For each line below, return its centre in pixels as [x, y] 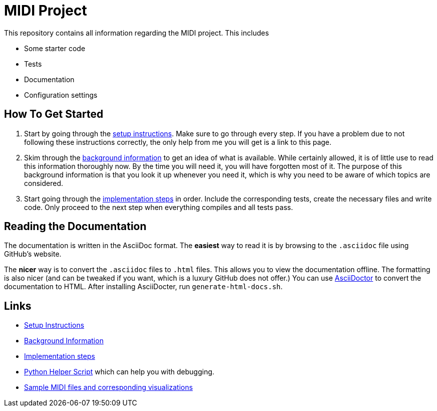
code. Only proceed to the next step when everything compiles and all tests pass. [159, 207]
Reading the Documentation [75, 227]
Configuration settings [61, 95]
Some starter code [55, 48]
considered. [44, 183]
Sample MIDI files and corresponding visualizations [109, 387]
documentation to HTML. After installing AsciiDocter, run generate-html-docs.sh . [143, 287]
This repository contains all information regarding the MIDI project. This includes [137, 33]
